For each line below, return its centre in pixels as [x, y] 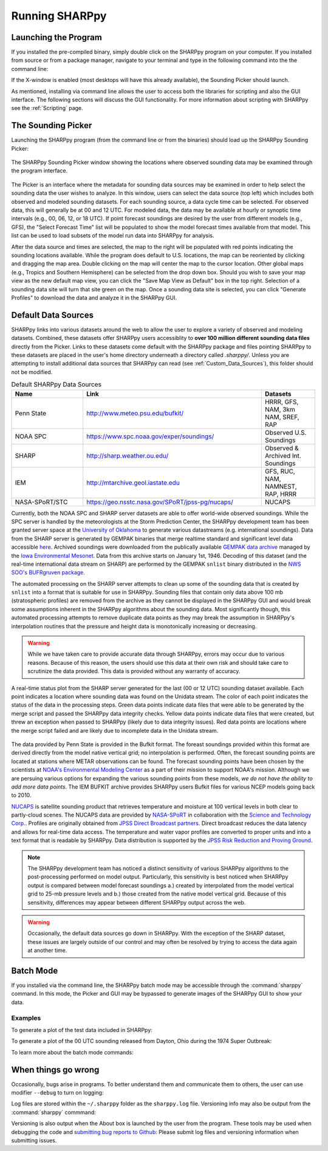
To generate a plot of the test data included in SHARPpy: [82, 1030]
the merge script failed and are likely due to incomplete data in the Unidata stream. [115, 730]
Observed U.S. [285, 432]
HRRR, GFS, [282, 402]
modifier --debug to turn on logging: [57, 1093]
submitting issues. [34, 1141]
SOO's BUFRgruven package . [48, 572]
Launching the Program [57, 37]
